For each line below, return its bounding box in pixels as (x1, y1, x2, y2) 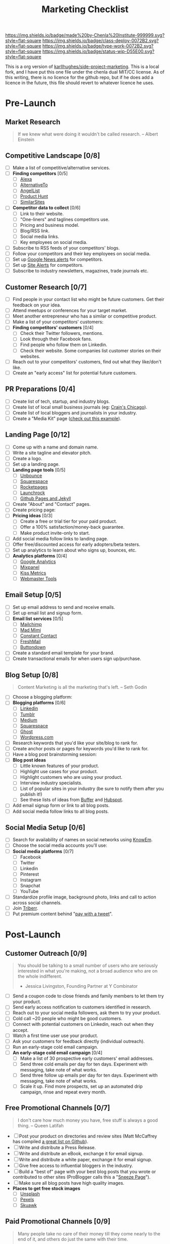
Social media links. (20, 233, 59, 239)
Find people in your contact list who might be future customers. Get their (12, 296, 164, 302)
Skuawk (20, 1202, 37, 1208)
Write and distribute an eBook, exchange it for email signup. (19, 1150, 144, 1156)
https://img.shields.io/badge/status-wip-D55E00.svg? (42, 48, 155, 54)
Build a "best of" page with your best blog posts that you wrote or (19, 1168, 156, 1174)
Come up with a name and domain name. (12, 444, 99, 450)
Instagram (20, 877, 41, 883)
